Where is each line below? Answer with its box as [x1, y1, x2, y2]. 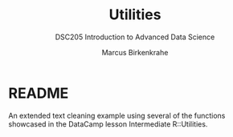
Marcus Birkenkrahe [101, 47, 169, 57]
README [8, 84, 69, 102]
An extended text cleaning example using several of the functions [8, 111, 226, 120]
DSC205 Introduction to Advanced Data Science [55, 32, 215, 42]
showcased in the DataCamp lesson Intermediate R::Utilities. [8, 119, 208, 129]
